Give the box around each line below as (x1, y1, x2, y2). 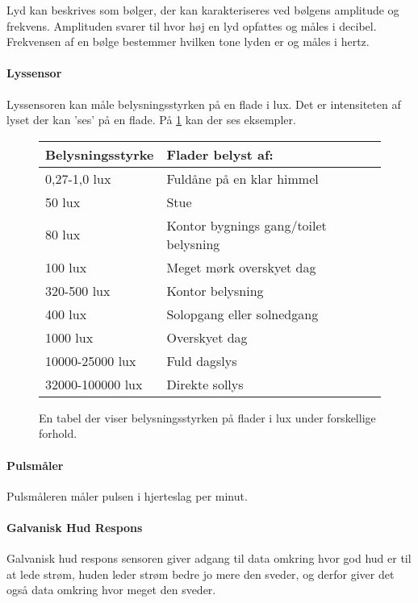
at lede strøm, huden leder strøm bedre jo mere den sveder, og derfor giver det (6, 565, 395, 582)
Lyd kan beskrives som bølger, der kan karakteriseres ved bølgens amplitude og (6, 2, 399, 18)
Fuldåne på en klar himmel (166, 168, 319, 188)
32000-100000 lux (45, 374, 143, 393)
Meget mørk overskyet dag (166, 257, 316, 277)
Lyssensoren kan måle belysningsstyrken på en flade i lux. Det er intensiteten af (6, 95, 401, 112)
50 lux (45, 192, 81, 211)
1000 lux (45, 327, 94, 347)
